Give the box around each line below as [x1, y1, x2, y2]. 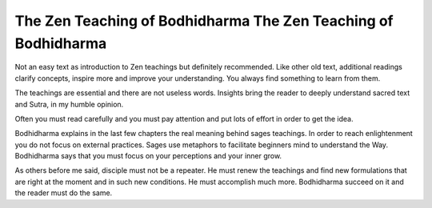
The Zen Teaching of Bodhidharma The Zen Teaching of [14, 12, 394, 30]
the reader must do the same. [14, 188, 113, 198]
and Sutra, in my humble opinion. [14, 99, 124, 109]
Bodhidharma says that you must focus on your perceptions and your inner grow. [14, 151, 282, 161]
